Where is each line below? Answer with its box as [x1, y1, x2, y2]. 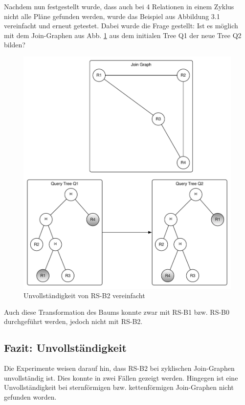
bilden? [4, 40, 25, 50]
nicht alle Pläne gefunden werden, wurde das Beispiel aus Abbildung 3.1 [4, 11, 220, 21]
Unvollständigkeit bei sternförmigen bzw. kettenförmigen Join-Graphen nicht [4, 382, 234, 392]
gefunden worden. [4, 391, 57, 402]
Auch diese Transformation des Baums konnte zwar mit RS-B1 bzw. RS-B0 [4, 306, 230, 317]
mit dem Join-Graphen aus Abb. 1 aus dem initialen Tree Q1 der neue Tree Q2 [4, 30, 242, 40]
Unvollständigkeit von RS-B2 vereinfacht [23, 290, 145, 301]
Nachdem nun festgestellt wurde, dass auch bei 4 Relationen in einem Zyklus [4, 1, 234, 11]
